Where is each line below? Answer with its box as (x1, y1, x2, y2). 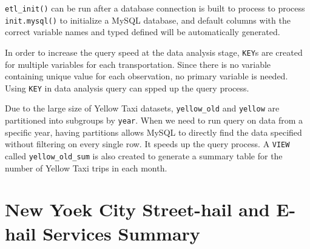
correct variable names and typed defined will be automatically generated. (5, 25, 280, 38)
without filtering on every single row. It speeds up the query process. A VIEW (5, 138, 290, 150)
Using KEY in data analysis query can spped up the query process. (5, 81, 249, 94)
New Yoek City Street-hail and (5, 197, 270, 222)
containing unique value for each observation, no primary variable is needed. (5, 70, 288, 82)
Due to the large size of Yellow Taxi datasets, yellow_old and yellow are (5, 102, 280, 115)
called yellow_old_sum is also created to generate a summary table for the (5, 149, 283, 162)
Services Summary (42, 221, 200, 245)
